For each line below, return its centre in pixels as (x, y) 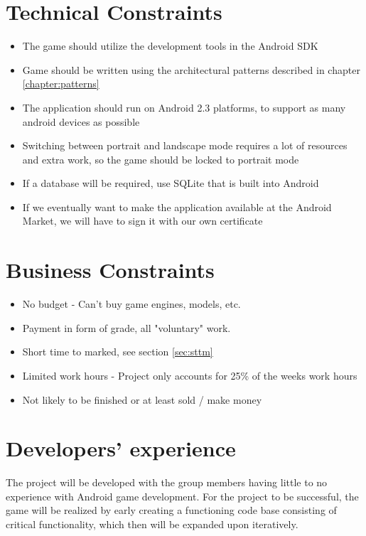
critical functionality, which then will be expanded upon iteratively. (152, 524)
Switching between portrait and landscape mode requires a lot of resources (185, 145)
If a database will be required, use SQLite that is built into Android (171, 183)
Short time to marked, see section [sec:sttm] (118, 352)
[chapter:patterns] (61, 84)
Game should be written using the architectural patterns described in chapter (191, 69)
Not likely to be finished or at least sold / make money (142, 399)
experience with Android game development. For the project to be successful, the (182, 496)
